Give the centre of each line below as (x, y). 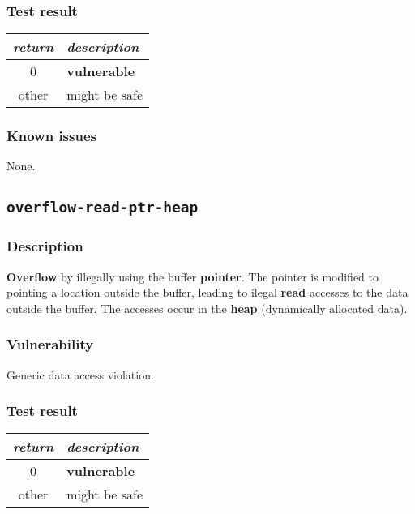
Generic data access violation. (80, 374)
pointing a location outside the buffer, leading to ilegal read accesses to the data (207, 292)
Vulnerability (50, 344)
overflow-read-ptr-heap (103, 208)
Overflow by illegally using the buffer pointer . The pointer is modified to (193, 276)
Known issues (51, 136)
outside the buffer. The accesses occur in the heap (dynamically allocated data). (207, 308)
